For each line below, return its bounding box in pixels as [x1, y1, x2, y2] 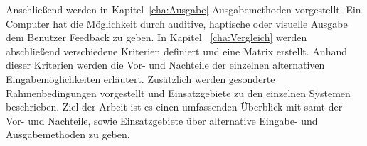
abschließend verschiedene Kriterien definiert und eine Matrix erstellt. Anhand [6, 43, 348, 58]
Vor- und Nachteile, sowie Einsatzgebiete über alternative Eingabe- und [6, 113, 318, 128]
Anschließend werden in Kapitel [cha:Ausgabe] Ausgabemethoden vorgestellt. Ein [6, 2, 361, 16]
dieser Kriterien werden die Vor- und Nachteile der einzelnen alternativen [6, 57, 325, 72]
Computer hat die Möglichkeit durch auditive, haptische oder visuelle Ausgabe [6, 16, 348, 30]
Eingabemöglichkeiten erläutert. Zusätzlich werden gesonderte [6, 71, 275, 86]
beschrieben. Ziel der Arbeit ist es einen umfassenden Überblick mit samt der [6, 99, 343, 114]
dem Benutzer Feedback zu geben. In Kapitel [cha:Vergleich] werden [6, 30, 307, 45]
